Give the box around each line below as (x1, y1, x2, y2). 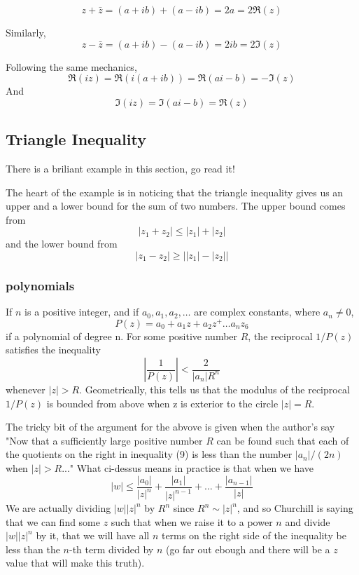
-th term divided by (69, 541, 154, 556)
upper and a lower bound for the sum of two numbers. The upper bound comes (6, 198, 346, 213)
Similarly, (6, 25, 46, 39)
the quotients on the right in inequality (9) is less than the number (6, 447, 293, 461)
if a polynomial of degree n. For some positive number (6, 328, 238, 343)
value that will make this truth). (6, 555, 145, 570)
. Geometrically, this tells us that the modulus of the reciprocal (79, 382, 350, 397)
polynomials (6, 276, 75, 294)
